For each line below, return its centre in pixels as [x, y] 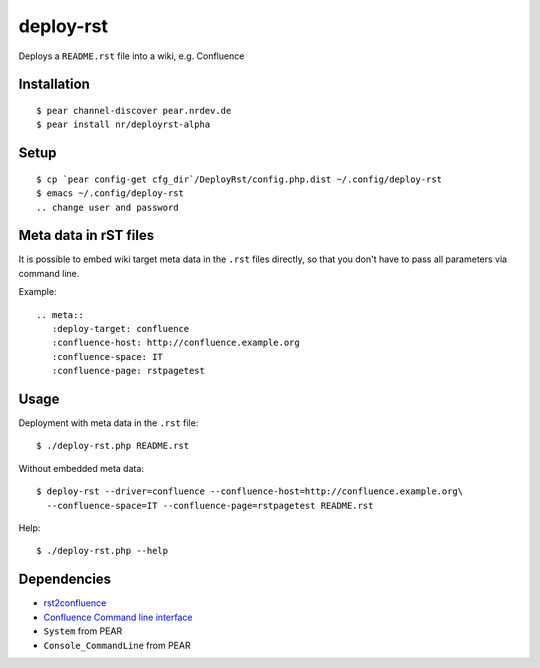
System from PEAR [83, 631]
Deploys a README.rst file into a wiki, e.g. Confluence [131, 56]
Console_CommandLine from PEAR [117, 645]
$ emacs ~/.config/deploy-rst [110, 193]
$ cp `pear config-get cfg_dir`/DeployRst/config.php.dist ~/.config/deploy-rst [239, 179]
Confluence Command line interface [118, 617]
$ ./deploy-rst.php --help [102, 551]
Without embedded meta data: [81, 468]
